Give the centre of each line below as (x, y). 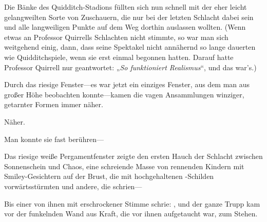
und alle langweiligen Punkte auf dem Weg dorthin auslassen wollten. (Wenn (125, 27)
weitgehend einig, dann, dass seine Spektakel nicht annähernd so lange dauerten (130, 47)
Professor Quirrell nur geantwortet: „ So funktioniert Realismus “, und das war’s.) (130, 67)
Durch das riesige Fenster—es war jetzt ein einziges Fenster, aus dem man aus (127, 84)
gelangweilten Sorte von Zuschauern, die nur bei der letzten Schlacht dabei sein (129, 17)
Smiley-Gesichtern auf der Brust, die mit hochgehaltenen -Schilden (109, 176)
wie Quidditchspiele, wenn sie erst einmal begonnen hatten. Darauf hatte (119, 57)
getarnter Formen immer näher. (54, 104)
